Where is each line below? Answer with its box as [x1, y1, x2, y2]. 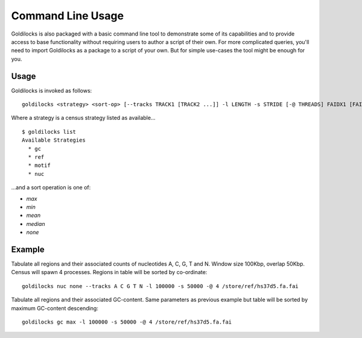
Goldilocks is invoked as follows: [11, 87, 92, 94]
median [26, 220, 45, 227]
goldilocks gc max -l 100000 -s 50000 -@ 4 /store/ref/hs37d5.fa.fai [22, 318, 232, 325]
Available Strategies [22, 137, 86, 144]
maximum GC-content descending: [11, 304, 99, 311]
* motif [28, 162, 51, 169]
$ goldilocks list [22, 128, 77, 135]
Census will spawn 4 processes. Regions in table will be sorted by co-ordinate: [11, 269, 208, 276]
